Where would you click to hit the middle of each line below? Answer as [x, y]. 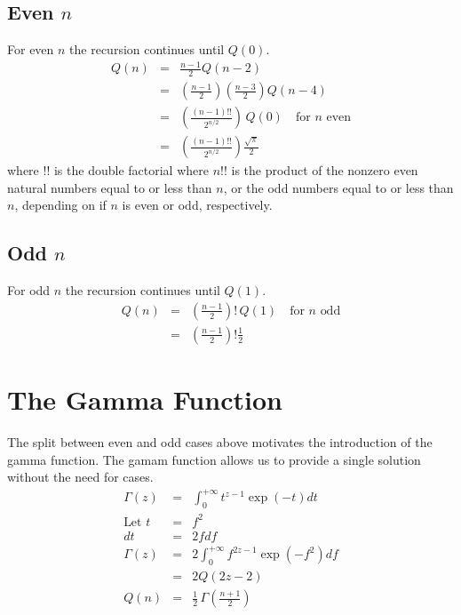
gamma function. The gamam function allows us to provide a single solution [214, 459]
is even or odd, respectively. [197, 205]
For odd [29, 290]
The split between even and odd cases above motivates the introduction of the [220, 442]
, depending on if [60, 205]
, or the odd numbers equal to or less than [338, 187]
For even [31, 49]
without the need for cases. [80, 477]
